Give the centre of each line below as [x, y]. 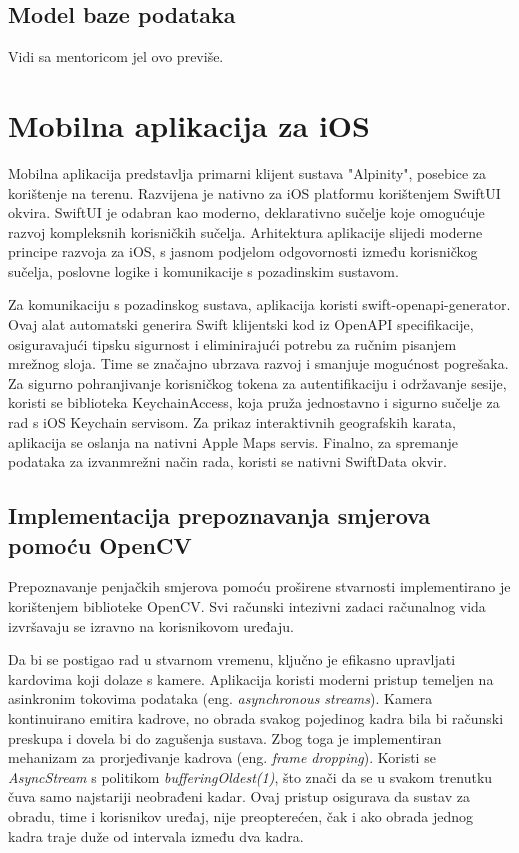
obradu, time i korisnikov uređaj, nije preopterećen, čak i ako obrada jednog [241, 815]
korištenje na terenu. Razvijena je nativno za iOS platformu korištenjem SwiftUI [254, 192]
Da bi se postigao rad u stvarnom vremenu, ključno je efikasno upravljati [232, 659]
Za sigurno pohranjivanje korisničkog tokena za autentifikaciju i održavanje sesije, [257, 382]
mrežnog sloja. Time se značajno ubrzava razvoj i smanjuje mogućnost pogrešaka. [258, 363]
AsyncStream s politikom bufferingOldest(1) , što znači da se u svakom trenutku [250, 776]
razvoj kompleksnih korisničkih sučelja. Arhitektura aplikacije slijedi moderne [245, 231]
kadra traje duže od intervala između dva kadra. [156, 835]
